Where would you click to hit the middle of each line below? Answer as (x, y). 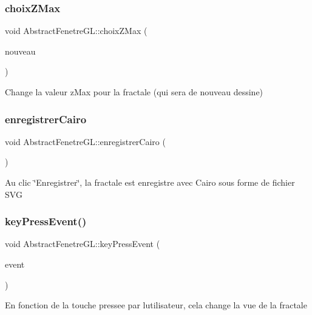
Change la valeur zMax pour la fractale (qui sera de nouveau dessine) (134, 92)
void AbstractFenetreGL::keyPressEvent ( (83, 244)
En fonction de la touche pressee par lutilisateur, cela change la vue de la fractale (156, 305)
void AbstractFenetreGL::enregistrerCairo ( (85, 141)
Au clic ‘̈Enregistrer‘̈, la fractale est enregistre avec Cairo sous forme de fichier (150, 182)
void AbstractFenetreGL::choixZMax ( (76, 31)
